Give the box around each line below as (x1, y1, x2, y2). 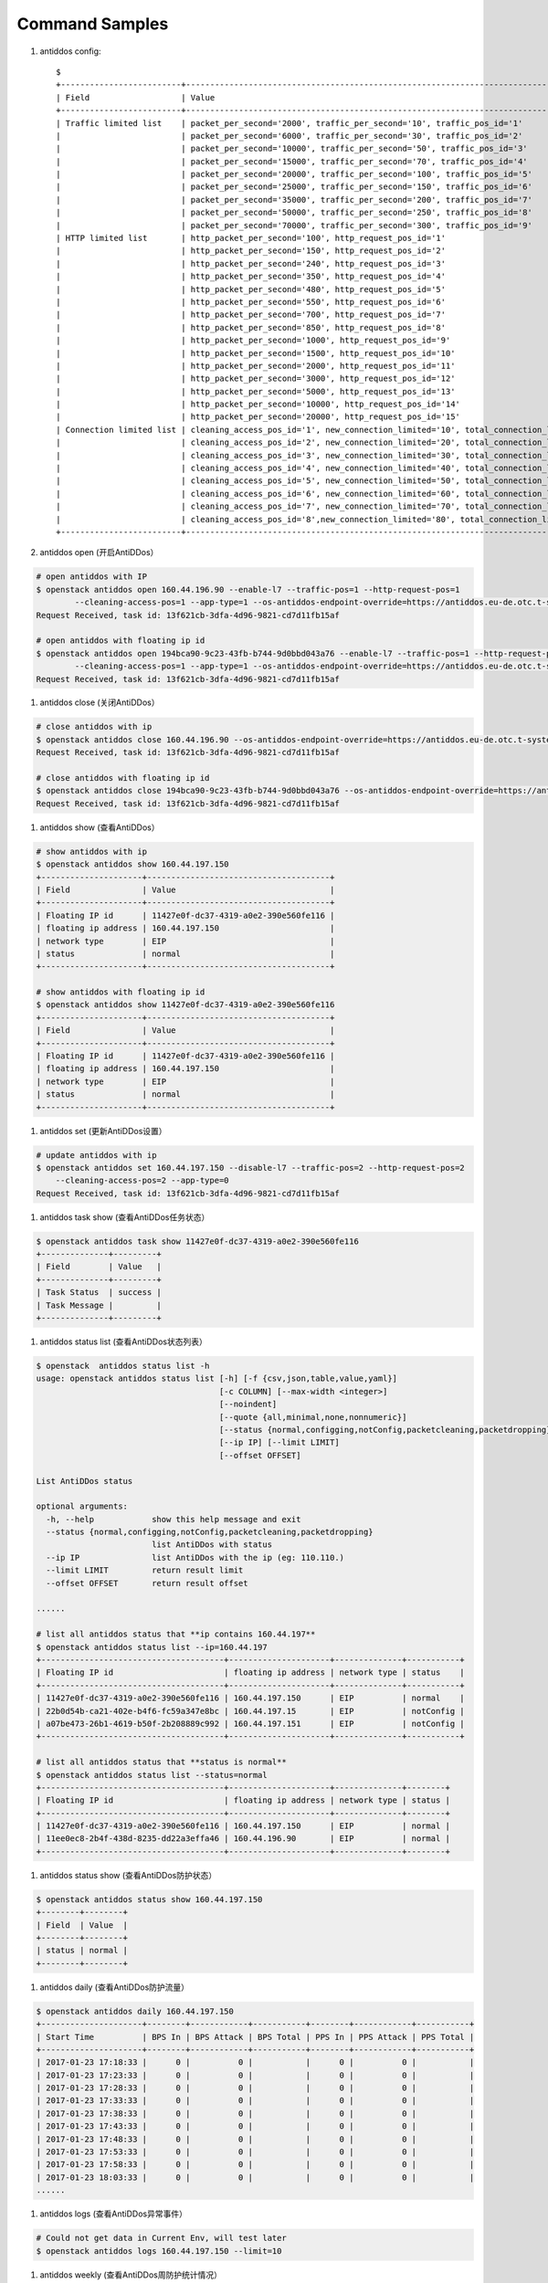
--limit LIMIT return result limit (46, 1565, 244, 1575)
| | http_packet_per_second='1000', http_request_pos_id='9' (56, 335, 451, 346)
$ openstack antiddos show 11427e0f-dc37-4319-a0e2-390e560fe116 (36, 1000, 335, 1010)
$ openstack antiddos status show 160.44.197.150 (36, 1894, 263, 1904)
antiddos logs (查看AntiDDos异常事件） (39, 2208, 187, 2219)
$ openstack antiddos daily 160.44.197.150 (36, 2005, 235, 2016)
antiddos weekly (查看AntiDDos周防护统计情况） (39, 2269, 223, 2280)
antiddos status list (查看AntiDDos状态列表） (39, 1336, 207, 1347)
